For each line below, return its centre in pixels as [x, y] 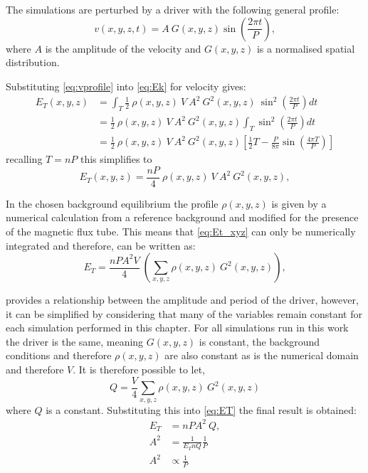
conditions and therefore [59, 355]
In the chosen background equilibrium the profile [112, 203]
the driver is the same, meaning [75, 341]
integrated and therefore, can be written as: [101, 245]
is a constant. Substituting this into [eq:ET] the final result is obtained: [201, 409]
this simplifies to [116, 159]
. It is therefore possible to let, [139, 370]
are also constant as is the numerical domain [262, 355]
